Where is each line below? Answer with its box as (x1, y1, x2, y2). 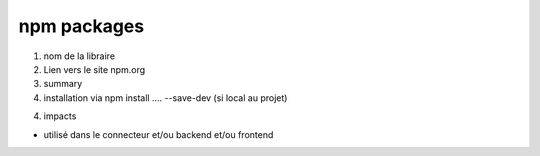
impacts (43, 110, 77, 122)
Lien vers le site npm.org (43, 63, 146, 75)
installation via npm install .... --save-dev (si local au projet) (43, 91, 288, 104)
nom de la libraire (43, 50, 115, 62)
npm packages (18, 15, 145, 37)
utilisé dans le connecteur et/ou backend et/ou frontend (43, 128, 274, 140)
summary (43, 78, 83, 90)
